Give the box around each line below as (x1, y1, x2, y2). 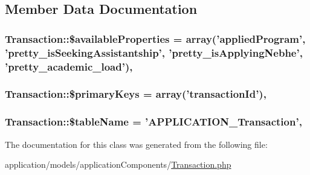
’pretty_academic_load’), (5, 59, 133, 74)
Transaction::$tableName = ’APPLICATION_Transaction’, (5, 114, 302, 129)
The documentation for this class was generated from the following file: (5, 138, 268, 150)
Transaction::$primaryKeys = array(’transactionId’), (5, 86, 266, 101)
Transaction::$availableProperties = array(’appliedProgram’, (5, 31, 306, 46)
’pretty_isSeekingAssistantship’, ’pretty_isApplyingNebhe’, (5, 45, 303, 60)
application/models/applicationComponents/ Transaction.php (5, 158, 231, 171)
